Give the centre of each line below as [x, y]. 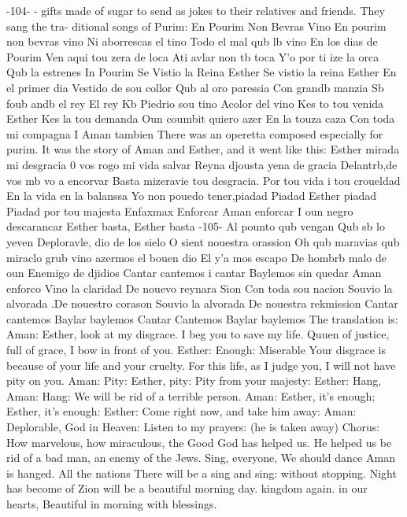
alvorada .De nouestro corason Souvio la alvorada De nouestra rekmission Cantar [202, 303]
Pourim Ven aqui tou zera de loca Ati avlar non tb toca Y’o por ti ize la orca [193, 56]
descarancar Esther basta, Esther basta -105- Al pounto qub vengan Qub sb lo [196, 226]
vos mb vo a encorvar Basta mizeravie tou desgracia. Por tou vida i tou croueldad [203, 180]
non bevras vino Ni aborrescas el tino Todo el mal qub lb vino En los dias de [192, 41]
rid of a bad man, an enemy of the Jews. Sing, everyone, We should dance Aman [201, 458]
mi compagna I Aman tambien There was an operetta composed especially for [195, 133]
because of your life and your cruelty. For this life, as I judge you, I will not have [201, 365]
